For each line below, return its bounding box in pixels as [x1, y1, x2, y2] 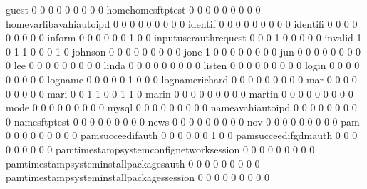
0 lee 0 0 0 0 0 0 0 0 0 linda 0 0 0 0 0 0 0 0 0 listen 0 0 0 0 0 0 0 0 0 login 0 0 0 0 [6, 58, 360, 73]
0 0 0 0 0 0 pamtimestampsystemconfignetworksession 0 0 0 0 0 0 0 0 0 [6, 141, 315, 156]
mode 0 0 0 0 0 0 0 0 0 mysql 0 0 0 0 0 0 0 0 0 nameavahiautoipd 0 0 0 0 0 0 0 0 [6, 100, 357, 115]
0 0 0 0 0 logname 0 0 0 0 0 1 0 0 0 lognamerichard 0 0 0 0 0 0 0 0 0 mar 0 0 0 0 [6, 71, 357, 86]
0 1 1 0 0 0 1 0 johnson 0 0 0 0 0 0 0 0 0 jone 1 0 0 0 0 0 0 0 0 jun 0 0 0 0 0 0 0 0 [6, 44, 361, 58]
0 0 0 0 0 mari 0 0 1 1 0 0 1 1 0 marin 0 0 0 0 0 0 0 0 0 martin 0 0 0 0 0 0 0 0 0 [6, 86, 353, 101]
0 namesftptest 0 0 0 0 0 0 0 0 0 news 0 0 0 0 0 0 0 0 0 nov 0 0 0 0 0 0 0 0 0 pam [6, 113, 360, 128]
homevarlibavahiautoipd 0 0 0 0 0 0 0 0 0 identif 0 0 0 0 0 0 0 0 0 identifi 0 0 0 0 [6, 16, 358, 31]
